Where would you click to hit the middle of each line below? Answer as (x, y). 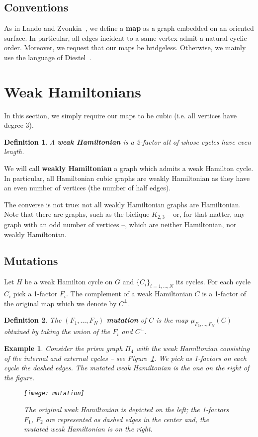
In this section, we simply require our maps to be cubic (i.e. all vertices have (120, 115)
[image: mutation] (54, 393)
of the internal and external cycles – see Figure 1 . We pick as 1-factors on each (126, 358)
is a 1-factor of (224, 294)
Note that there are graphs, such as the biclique (77, 214)
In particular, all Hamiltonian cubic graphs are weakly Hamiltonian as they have (127, 178)
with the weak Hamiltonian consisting (193, 348)
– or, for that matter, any (206, 214)
